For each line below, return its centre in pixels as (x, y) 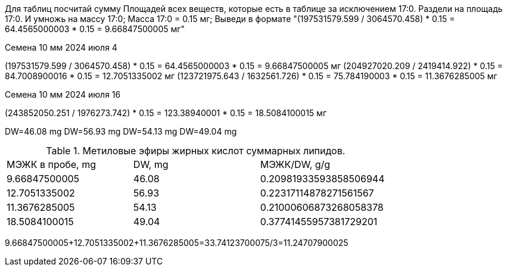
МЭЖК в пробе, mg (52, 164)
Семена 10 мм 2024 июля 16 (63, 94)
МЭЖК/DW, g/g (295, 164)
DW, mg (151, 164)
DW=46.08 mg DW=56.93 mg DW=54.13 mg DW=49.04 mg (121, 131)
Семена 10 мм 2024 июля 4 (61, 47)
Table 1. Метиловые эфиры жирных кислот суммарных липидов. (196, 151)
